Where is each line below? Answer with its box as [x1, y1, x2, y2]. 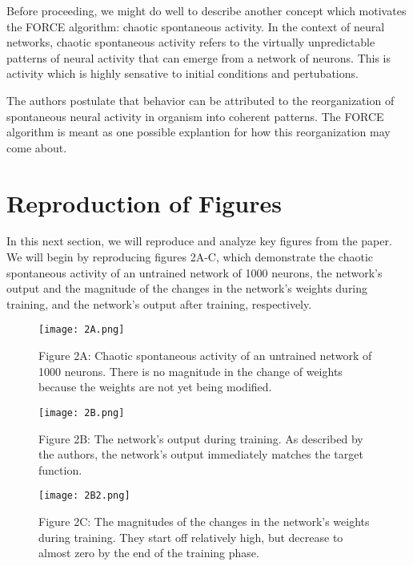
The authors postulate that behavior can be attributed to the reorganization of [6, 91, 395, 108]
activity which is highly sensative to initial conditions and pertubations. [6, 65, 359, 82]
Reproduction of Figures [6, 186, 282, 219]
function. [38, 461, 82, 478]
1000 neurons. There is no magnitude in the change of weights [38, 362, 343, 379]
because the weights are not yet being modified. [38, 378, 272, 395]
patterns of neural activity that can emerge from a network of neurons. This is [6, 49, 391, 66]
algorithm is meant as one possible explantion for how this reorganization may [6, 123, 391, 140]
